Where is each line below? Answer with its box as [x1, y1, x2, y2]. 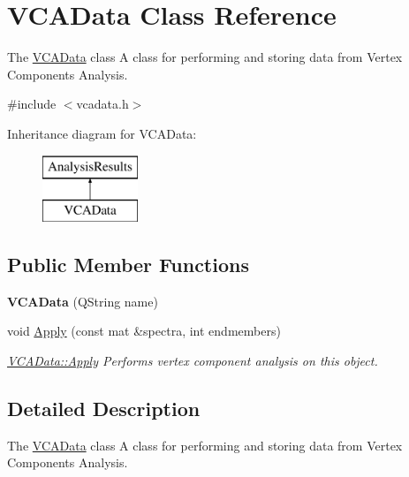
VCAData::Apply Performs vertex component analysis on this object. [7, 352, 378, 370]
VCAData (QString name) [7, 291, 158, 310]
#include [7, 95, 57, 113]
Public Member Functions [7, 251, 249, 278]
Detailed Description [7, 395, 201, 422]
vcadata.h [76, 95, 129, 113]
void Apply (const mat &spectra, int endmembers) [7, 322, 281, 340]
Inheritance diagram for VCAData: [7, 124, 197, 142]
